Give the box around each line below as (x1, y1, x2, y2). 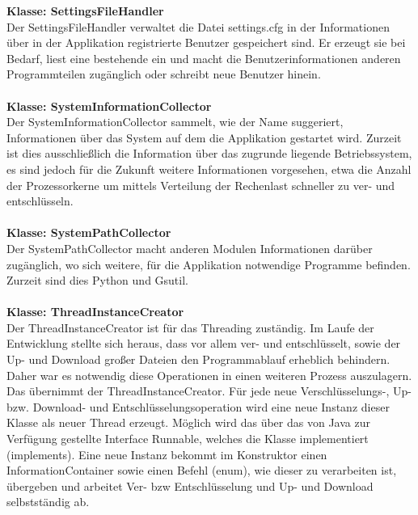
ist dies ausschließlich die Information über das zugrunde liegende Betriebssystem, (6, 145, 412, 162)
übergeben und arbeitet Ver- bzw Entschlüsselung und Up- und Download (6, 477, 374, 494)
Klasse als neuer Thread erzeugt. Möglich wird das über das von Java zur (6, 414, 370, 431)
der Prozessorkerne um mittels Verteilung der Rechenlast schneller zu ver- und (6, 176, 395, 193)
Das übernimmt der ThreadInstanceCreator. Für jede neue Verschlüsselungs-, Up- (6, 382, 412, 399)
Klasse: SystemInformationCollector (6, 97, 212, 114)
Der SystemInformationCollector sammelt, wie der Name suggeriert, (6, 113, 344, 130)
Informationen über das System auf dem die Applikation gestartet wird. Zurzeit (6, 129, 402, 146)
